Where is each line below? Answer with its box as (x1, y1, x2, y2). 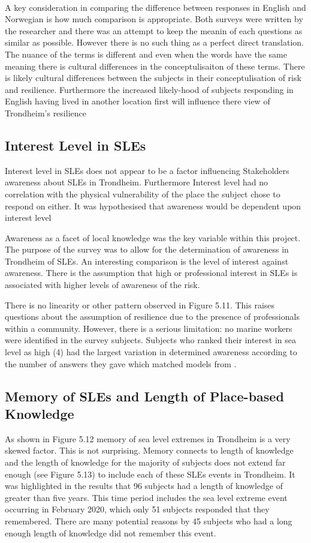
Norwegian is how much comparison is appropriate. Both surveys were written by (5, 13, 303, 25)
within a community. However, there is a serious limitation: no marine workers (5, 322, 292, 334)
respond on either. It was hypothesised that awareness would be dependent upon (5, 199, 301, 212)
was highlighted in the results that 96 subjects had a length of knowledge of (5, 479, 283, 492)
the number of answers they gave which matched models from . (5, 357, 237, 370)
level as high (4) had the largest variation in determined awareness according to (5, 346, 297, 358)
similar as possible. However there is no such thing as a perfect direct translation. (5, 36, 304, 49)
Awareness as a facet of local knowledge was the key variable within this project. (5, 231, 301, 244)
